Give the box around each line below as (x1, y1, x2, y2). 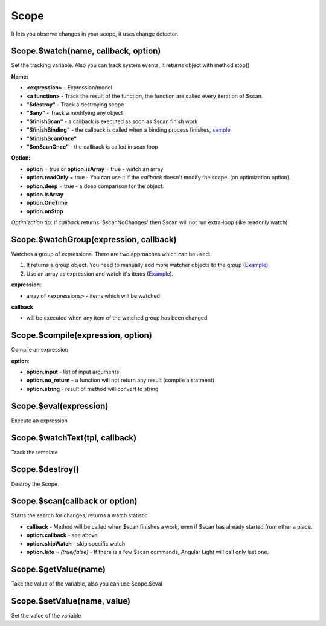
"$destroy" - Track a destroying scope (26, 101, 124, 108)
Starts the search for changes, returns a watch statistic (11, 512, 148, 519)
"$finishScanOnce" (26, 135, 77, 142)
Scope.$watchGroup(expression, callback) (11, 234, 177, 245)
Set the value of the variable (11, 611, 81, 619)
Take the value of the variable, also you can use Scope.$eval (11, 580, 162, 587)
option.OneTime (26, 199, 68, 207)
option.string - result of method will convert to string (26, 385, 159, 392)
